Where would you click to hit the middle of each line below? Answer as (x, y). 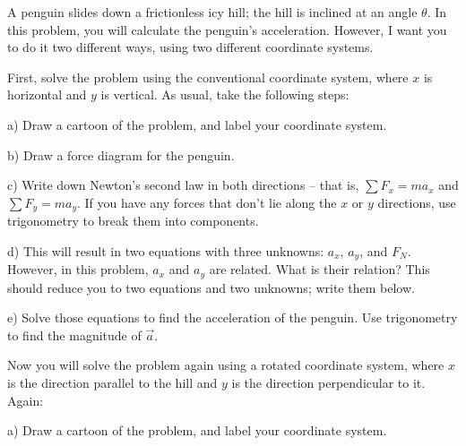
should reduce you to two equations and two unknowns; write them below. (211, 287)
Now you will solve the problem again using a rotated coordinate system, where (226, 365)
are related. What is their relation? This (319, 269)
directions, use (417, 202)
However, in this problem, (78, 269)
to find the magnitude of (74, 334)
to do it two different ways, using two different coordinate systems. (190, 47)
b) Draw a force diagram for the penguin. (121, 154)
